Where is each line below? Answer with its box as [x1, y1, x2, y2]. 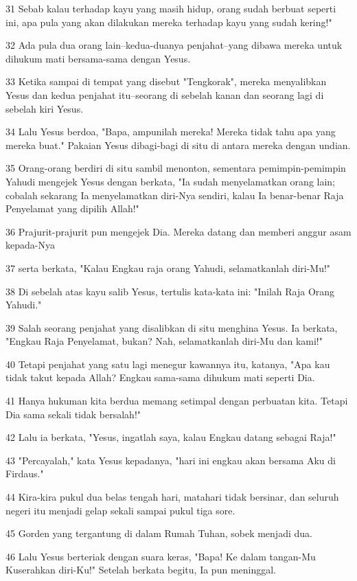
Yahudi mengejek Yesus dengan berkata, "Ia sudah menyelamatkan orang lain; [5, 174, 336, 188]
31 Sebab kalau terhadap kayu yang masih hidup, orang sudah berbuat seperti [5, 1, 336, 15]
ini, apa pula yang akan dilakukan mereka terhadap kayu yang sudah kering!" [5, 14, 332, 29]
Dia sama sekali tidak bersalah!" [5, 407, 141, 421]
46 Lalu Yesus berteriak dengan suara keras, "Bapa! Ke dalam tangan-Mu [5, 549, 316, 563]
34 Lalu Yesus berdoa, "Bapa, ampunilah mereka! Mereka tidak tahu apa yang [5, 124, 336, 139]
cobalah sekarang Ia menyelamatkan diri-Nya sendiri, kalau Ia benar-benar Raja [5, 187, 344, 202]
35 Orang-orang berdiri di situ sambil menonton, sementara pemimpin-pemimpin [5, 161, 346, 175]
